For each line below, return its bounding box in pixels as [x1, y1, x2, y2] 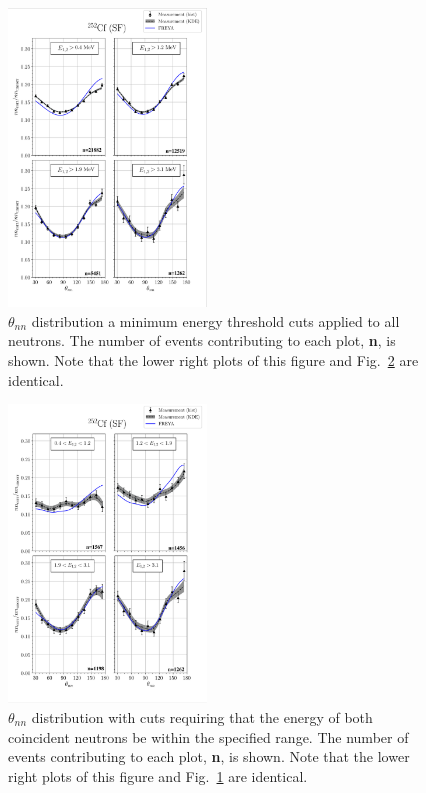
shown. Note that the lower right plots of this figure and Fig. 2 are [8, 349, 419, 370]
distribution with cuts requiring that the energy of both [31, 706, 373, 727]
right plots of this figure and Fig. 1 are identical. [8, 765, 308, 786]
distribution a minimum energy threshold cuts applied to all [31, 310, 400, 331]
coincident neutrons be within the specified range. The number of [8, 726, 409, 747]
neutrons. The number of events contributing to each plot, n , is [8, 330, 396, 351]
